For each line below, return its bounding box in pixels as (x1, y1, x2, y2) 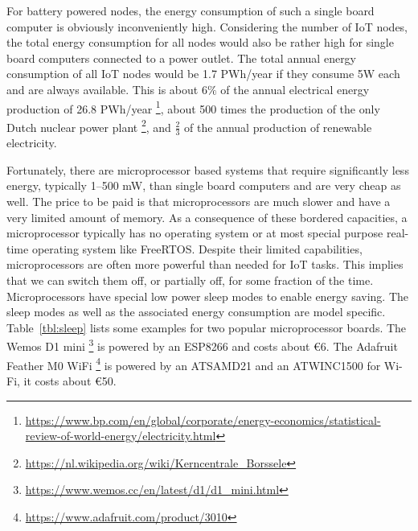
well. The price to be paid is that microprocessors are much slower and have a (6, 193, 391, 210)
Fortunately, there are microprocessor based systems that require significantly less (6, 161, 409, 178)
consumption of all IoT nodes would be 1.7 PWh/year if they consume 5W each (6, 65, 400, 82)
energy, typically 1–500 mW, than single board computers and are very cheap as (6, 177, 401, 194)
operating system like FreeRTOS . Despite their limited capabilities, (31, 240, 363, 257)
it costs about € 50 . (23, 372, 117, 389)
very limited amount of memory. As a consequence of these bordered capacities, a (6, 208, 408, 225)
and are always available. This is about (6, 80, 199, 97)
